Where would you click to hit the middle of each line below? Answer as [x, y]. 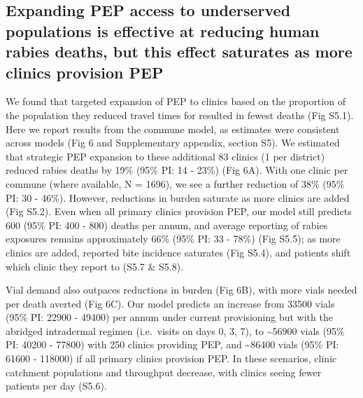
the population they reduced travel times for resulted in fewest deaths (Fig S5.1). [180, 115]
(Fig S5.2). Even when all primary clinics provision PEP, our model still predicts [179, 211]
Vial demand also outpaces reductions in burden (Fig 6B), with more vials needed [181, 290]
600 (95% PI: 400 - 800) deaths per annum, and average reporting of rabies [167, 225]
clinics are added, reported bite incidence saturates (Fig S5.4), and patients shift [178, 252]
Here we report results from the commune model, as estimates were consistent [173, 129]
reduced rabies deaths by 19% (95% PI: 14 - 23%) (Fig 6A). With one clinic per [177, 170]
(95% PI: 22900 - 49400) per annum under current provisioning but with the [169, 317]
